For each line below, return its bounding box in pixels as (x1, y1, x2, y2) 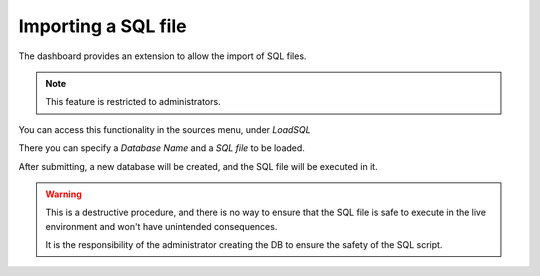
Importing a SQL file (18, 15, 187, 37)
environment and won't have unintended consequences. (45, 220, 278, 232)
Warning (45, 188, 82, 200)
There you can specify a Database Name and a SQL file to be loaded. (18, 142, 305, 154)
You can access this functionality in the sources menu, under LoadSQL (18, 123, 311, 135)
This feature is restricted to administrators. (45, 96, 221, 108)
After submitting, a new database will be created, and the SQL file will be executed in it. (18, 160, 379, 172)
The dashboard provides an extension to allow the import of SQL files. (18, 50, 307, 62)
